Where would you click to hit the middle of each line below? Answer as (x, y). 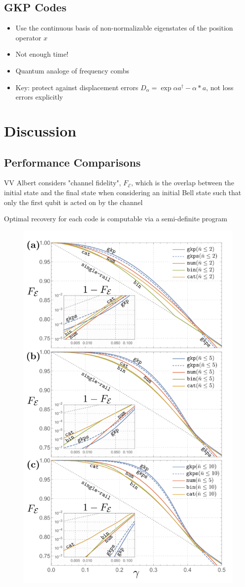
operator (28, 37)
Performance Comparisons (72, 162)
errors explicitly (39, 97)
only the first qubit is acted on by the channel (73, 202)
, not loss (220, 87)
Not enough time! (42, 54)
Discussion (40, 130)
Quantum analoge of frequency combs (72, 70)
